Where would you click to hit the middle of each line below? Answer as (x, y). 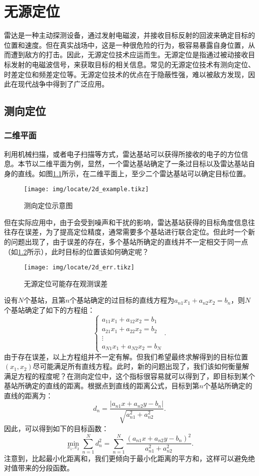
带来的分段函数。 (46, 468)
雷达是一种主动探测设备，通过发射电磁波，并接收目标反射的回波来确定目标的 (129, 35)
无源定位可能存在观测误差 (66, 283)
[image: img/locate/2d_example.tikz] (86, 189)
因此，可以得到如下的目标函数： (56, 428)
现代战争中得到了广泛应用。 (63, 84)
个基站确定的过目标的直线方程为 (122, 300)
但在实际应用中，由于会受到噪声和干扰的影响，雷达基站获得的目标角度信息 (126, 222)
